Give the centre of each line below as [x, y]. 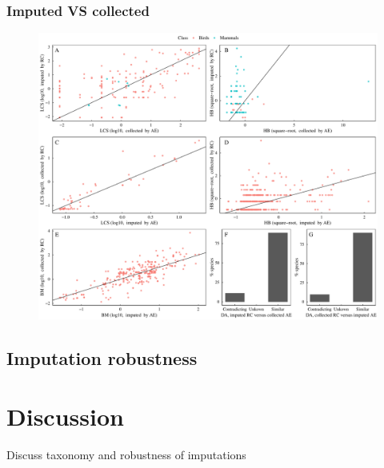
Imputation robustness [102, 357]
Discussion [65, 416]
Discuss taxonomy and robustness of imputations [126, 455]
